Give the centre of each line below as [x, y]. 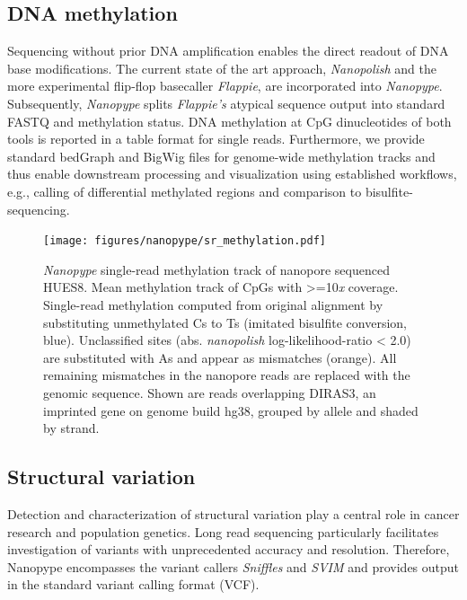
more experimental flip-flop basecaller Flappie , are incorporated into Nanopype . [225, 86]
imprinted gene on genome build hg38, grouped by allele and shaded [231, 410]
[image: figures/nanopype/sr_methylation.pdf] [185, 241]
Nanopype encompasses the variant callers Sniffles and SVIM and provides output [233, 566]
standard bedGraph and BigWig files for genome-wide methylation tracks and [221, 156]
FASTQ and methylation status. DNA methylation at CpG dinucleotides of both [229, 121]
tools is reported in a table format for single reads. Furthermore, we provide [216, 139]
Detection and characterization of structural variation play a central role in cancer [233, 513]
